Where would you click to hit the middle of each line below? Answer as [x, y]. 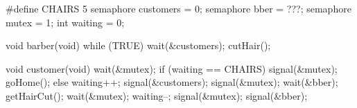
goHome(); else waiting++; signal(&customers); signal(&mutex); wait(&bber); [172, 82]
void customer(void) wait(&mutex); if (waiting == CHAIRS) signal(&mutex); [172, 68]
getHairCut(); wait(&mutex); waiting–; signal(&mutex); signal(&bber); [157, 95]
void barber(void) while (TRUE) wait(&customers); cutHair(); [138, 45]
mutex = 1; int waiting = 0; [65, 22]
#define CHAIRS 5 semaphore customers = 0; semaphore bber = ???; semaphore [178, 8]
